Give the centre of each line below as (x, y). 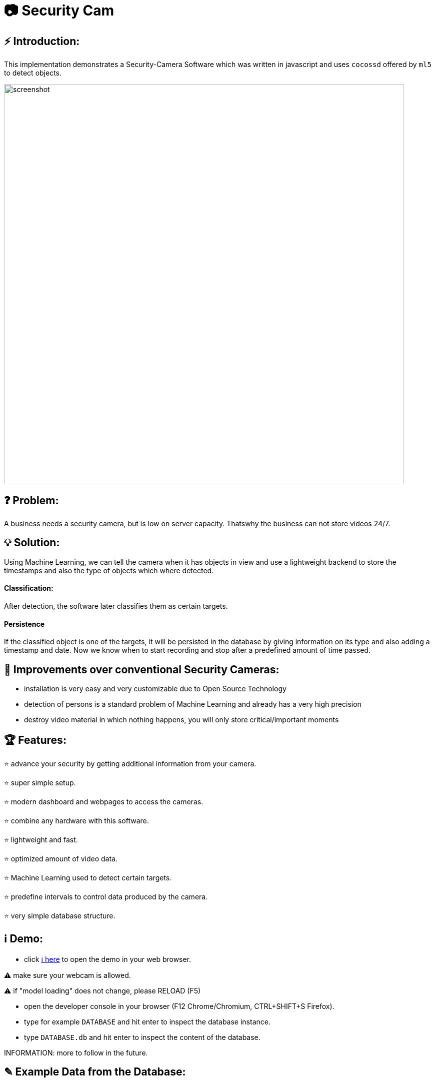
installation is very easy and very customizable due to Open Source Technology (155, 689)
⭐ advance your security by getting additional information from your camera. (130, 763)
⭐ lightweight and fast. (41, 839)
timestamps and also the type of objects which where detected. (109, 570)
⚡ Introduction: (42, 41)
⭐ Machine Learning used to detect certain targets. (88, 877)
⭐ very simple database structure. (60, 915)
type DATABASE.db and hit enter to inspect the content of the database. (142, 1037)
